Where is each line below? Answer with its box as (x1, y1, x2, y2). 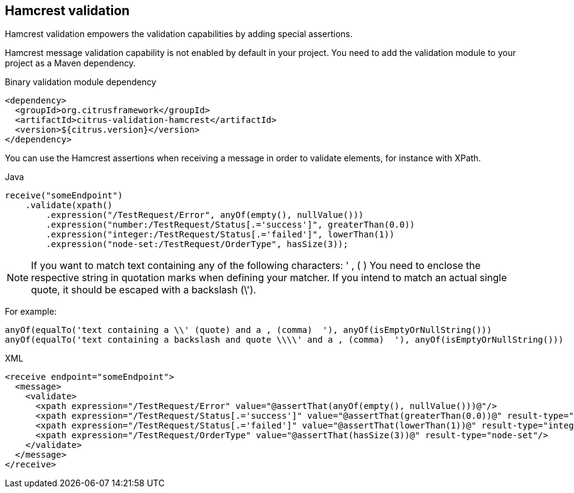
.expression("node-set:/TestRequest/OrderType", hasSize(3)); (46, 239, 348, 250)
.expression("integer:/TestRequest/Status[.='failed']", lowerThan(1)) (46, 229, 395, 240)
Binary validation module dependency (5, 77, 156, 88)
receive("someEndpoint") (5, 191, 123, 201)
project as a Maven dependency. (5, 58, 136, 69)
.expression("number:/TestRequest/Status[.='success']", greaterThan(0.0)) (46, 220, 415, 230)
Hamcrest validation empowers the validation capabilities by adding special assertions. (5, 29, 353, 40)
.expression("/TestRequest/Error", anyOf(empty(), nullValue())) (46, 210, 364, 220)
